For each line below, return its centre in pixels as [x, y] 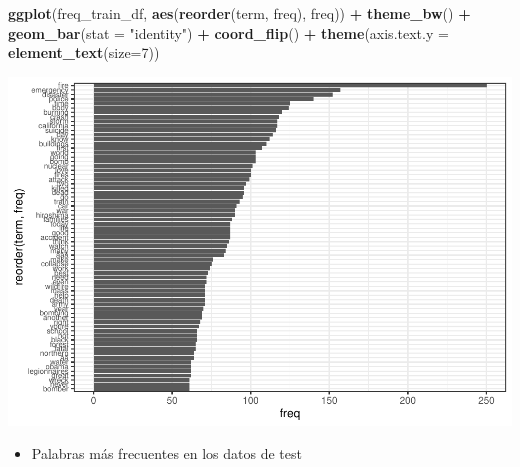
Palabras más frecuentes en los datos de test [166, 453]
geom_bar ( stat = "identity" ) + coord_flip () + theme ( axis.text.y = [228, 32]
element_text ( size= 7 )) [84, 52]
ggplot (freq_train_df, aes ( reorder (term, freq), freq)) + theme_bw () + [239, 13]
